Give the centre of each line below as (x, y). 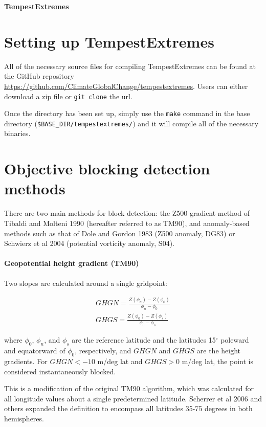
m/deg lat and (120, 361)
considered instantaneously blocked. (60, 371)
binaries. (17, 133)
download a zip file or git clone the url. (68, 96)
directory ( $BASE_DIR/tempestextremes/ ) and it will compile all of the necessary (131, 123)
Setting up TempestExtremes (109, 41)
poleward (235, 340)
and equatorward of (35, 351)
